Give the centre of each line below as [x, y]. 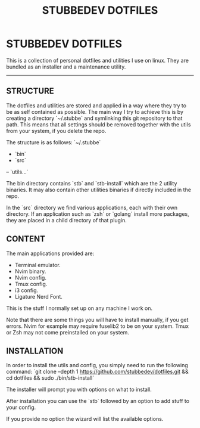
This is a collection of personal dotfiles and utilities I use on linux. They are [98, 60]
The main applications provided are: [50, 253]
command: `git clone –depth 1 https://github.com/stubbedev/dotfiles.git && [97, 372]
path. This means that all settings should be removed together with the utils [99, 124]
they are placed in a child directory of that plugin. [66, 220]
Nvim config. [30, 277]
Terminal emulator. [37, 265]
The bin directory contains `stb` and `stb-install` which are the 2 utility [92, 183]
